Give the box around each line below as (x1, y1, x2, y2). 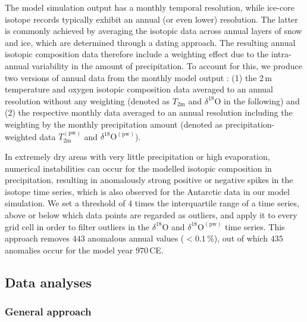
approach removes (5, 232, 70, 244)
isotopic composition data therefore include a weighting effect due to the (5, 48, 269, 60)
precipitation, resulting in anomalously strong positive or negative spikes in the (5, 174, 293, 186)
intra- (271, 48, 292, 60)
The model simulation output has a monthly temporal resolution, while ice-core (5, 1, 295, 13)
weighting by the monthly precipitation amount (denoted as (5, 117, 223, 130)
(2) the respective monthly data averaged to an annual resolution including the (5, 106, 293, 119)
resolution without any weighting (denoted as (5, 94, 170, 107)
